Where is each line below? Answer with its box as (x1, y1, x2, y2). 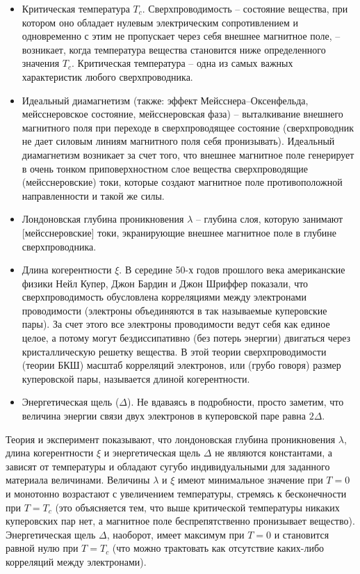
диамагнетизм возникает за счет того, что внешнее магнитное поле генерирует (22, 147, 354, 161)
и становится (274, 527, 329, 541)
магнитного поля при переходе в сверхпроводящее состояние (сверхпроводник (22, 120, 354, 134)
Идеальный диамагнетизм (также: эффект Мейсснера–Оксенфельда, (22, 93, 309, 107)
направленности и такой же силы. (22, 188, 165, 202)
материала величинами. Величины (6, 472, 150, 487)
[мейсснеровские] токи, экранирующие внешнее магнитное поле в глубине (22, 225, 337, 239)
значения (22, 56, 60, 70)
